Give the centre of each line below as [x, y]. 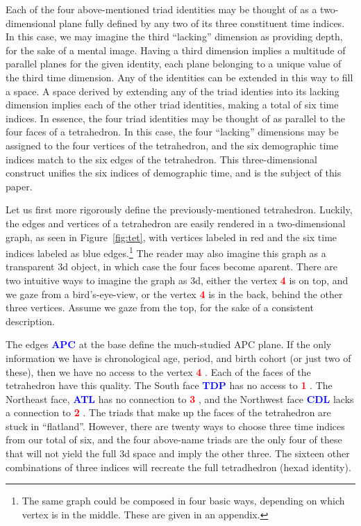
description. [30, 321]
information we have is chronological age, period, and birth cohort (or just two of [178, 357]
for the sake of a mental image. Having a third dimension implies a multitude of [176, 50]
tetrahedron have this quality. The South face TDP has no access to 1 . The [169, 385]
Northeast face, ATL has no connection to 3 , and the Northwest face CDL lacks [180, 398]
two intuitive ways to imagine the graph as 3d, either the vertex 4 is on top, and [177, 280]
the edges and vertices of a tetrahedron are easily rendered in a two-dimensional [176, 223]
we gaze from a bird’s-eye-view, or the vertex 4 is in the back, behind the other [174, 294]
